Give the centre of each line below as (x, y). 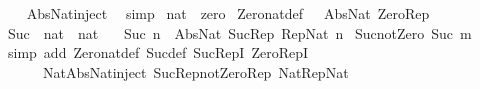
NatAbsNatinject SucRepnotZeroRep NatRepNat (195, 71)
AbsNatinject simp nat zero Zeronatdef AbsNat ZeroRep (228, 13)
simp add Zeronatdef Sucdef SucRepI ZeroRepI (158, 52)
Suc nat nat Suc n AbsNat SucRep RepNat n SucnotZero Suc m (239, 32)
